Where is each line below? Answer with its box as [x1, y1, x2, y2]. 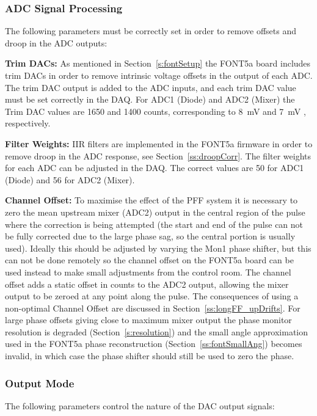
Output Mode [5, 375, 75, 390]
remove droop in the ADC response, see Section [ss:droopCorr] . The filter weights [5, 149, 312, 162]
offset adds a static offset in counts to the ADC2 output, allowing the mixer [5, 277, 289, 290]
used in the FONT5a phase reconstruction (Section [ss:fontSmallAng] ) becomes [5, 337, 302, 350]
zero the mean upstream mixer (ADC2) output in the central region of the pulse [5, 205, 305, 218]
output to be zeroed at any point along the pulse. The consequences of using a [5, 290, 299, 302]
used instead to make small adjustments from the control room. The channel [5, 265, 291, 278]
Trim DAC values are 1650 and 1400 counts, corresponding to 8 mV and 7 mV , [5, 104, 306, 117]
